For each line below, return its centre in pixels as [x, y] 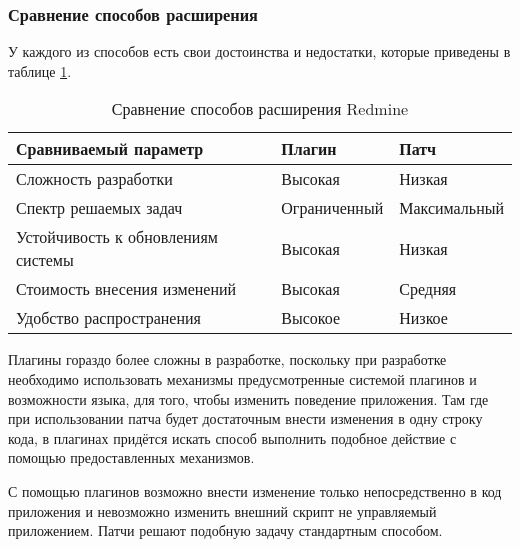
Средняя [428, 289]
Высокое [311, 318]
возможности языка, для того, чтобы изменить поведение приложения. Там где [248, 398]
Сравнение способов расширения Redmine [260, 109]
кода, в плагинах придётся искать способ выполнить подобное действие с [232, 437]
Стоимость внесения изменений [126, 289]
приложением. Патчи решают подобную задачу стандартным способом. [225, 530]
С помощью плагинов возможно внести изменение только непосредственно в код [255, 490]
